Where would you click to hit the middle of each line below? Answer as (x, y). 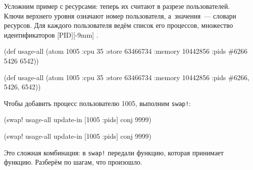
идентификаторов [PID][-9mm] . (51, 34)
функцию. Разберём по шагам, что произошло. (73, 162)
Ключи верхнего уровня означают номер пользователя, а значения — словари (120, 15)
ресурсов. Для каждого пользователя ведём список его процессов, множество (118, 25)
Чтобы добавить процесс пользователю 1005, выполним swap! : (97, 103)
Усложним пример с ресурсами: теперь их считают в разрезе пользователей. (117, 6)
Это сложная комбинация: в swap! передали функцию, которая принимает (114, 152)
